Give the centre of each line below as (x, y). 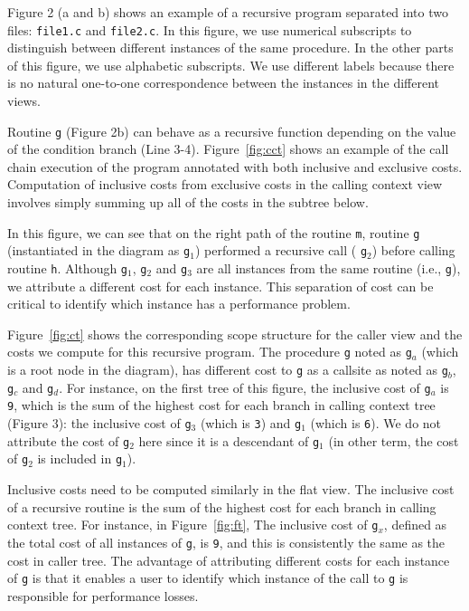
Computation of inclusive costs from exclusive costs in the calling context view (225, 184)
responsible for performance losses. (103, 595)
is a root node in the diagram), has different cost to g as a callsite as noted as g (228, 370)
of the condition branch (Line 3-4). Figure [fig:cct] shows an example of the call (228, 149)
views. (24, 101)
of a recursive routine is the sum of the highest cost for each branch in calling (222, 506)
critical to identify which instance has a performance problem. (179, 304)
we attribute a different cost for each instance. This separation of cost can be (220, 286)
